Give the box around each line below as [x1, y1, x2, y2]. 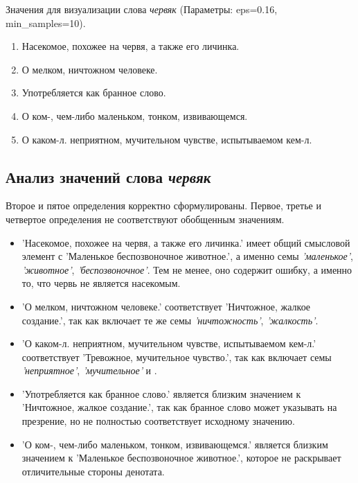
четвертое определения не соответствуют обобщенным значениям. [6, 211, 285, 226]
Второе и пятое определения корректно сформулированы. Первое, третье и [6, 198, 321, 213]
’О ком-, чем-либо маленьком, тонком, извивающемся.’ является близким [21, 437, 328, 451]
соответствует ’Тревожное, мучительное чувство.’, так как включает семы [21, 349, 332, 364]
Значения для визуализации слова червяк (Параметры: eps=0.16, [6, 2, 278, 16]
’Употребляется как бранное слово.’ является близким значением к [21, 386, 301, 401]
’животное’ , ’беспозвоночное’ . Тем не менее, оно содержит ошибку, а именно [21, 262, 352, 276]
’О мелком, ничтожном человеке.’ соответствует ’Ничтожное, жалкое [21, 299, 311, 313]
